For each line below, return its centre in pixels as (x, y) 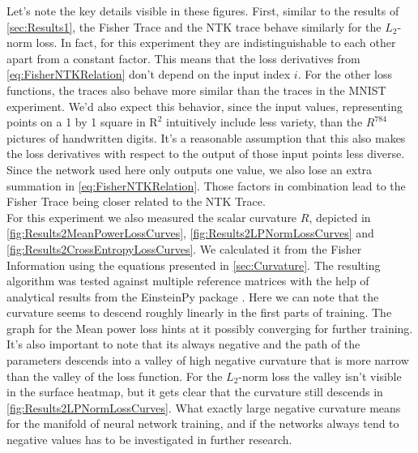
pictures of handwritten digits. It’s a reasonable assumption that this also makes (206, 137)
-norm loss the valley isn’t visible (320, 376)
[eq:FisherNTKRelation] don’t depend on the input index (149, 74)
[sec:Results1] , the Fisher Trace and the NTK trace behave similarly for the (194, 26)
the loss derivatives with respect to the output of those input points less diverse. (206, 154)
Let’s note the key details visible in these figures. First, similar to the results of (203, 11)
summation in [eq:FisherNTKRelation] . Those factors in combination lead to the (206, 185)
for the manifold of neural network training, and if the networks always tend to (203, 423)
